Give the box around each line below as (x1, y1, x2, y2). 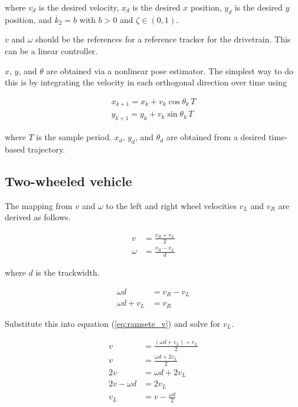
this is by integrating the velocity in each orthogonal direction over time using (5, 76, 287, 88)
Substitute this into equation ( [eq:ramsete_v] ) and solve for (5, 317, 221, 329)
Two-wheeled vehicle (5, 171, 132, 190)
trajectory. (27, 143, 66, 155)
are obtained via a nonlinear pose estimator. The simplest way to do (46, 64, 293, 77)
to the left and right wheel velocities (106, 199, 237, 211)
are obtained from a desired (166, 131, 266, 143)
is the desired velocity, (38, 1, 119, 13)
